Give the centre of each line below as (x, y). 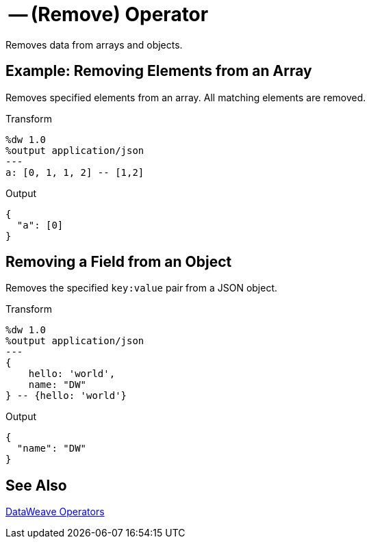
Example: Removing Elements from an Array (159, 71)
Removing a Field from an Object (119, 262)
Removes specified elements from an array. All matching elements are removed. (186, 97)
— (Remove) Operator (108, 14)
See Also (36, 485)
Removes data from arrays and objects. (94, 44)
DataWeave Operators (55, 512)
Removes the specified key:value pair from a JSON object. (142, 288)
